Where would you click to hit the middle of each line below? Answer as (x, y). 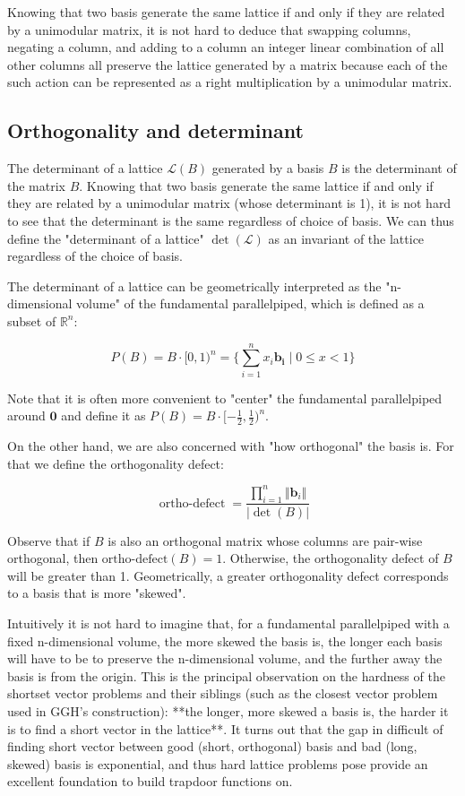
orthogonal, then (53, 558)
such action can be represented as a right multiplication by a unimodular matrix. (230, 82)
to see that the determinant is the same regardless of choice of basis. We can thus (231, 220)
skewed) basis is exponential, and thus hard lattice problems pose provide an (218, 763)
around (26, 415)
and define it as (103, 415)
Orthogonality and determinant (155, 130)
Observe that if (49, 540)
